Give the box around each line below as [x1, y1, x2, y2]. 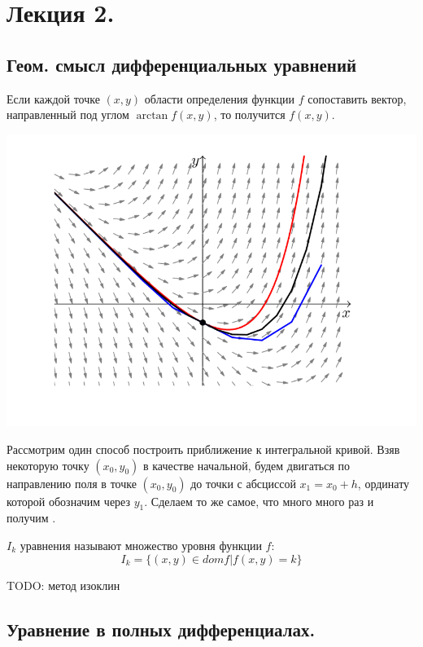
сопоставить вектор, [307, 90, 407, 107]
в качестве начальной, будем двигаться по [143, 456, 350, 473]
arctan [136, 110, 168, 122]
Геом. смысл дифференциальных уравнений [7, 51, 357, 77]
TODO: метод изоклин [7, 576, 120, 593]
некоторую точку [7, 456, 89, 473]
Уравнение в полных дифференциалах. [7, 616, 316, 641]
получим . [7, 509, 56, 526]
